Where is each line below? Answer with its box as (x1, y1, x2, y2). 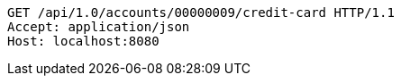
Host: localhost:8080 (7, 34, 159, 48)
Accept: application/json (7, 20, 190, 34)
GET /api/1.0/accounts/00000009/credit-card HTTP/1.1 (7, 5, 395, 20)
